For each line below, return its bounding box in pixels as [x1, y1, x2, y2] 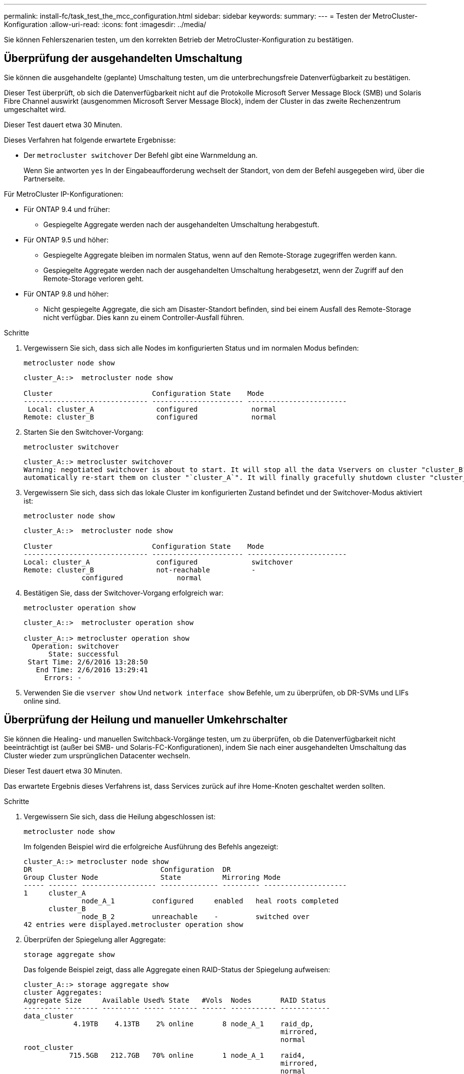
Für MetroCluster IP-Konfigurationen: [4, 189, 123, 198]
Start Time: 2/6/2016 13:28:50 [28, 657, 148, 666]
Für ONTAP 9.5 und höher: [24, 235, 109, 244]
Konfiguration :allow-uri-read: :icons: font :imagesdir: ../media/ [4, 20, 206, 29]
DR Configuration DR [24, 865, 231, 873]
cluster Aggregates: [24, 988, 103, 996]
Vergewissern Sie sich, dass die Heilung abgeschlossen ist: [24, 812, 216, 821]
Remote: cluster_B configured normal [24, 413, 277, 421]
